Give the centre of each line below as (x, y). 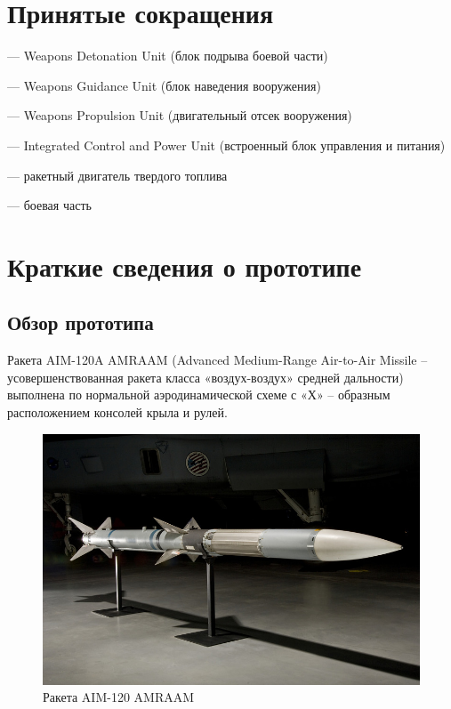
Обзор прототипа (81, 322)
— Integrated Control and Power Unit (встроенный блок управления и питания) (226, 145)
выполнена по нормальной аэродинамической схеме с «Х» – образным (199, 395)
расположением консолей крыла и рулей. (117, 412)
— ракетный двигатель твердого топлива (117, 175)
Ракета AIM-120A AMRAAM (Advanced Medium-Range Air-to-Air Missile (212, 360)
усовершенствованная (65, 377)
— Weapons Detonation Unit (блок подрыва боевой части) (168, 56)
